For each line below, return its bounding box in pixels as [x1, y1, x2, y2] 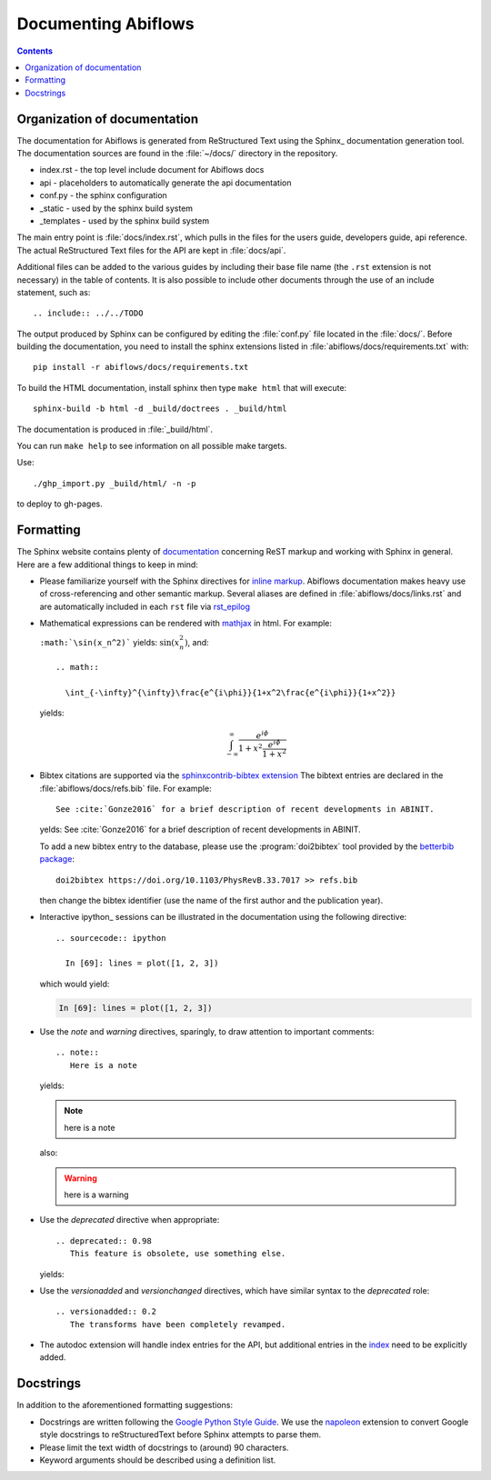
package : [39, 854, 75, 865]
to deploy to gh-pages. [16, 498, 104, 509]
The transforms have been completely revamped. [69, 1319, 286, 1329]
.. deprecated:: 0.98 [55, 1235, 152, 1245]
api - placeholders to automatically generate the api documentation [39, 177, 292, 188]
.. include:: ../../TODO [33, 308, 144, 318]
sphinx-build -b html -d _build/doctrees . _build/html [33, 404, 287, 414]
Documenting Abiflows [16, 14, 195, 34]
